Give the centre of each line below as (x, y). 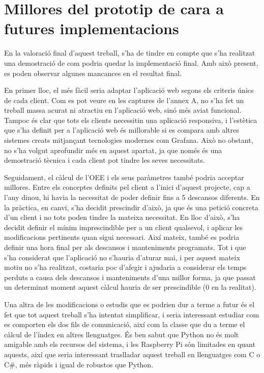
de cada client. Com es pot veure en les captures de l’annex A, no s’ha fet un (124, 100)
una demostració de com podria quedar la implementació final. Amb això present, (131, 63)
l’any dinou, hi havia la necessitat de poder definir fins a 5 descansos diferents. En (132, 197)
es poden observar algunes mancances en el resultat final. (93, 73)
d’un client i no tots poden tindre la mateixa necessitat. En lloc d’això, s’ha (122, 217)
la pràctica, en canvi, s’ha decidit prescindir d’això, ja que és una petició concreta (131, 207)
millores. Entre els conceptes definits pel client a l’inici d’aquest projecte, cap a (127, 187)
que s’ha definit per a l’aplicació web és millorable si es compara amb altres (122, 130)
